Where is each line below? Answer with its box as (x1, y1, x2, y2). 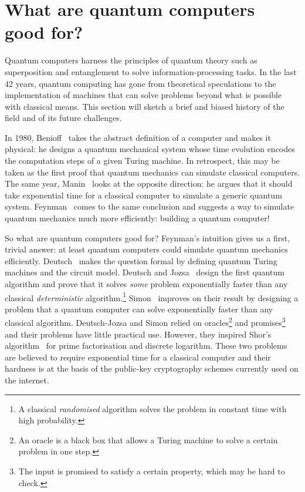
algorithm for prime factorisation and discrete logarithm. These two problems (5, 339, 287, 352)
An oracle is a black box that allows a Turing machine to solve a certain (18, 433, 278, 446)
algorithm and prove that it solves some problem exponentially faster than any (5, 278, 288, 289)
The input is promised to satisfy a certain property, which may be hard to (18, 465, 285, 477)
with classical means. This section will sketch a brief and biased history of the (5, 100, 284, 112)
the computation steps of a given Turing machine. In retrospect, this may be (5, 154, 280, 167)
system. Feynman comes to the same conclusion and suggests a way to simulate (5, 200, 294, 213)
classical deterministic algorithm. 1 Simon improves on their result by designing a (5, 289, 299, 304)
